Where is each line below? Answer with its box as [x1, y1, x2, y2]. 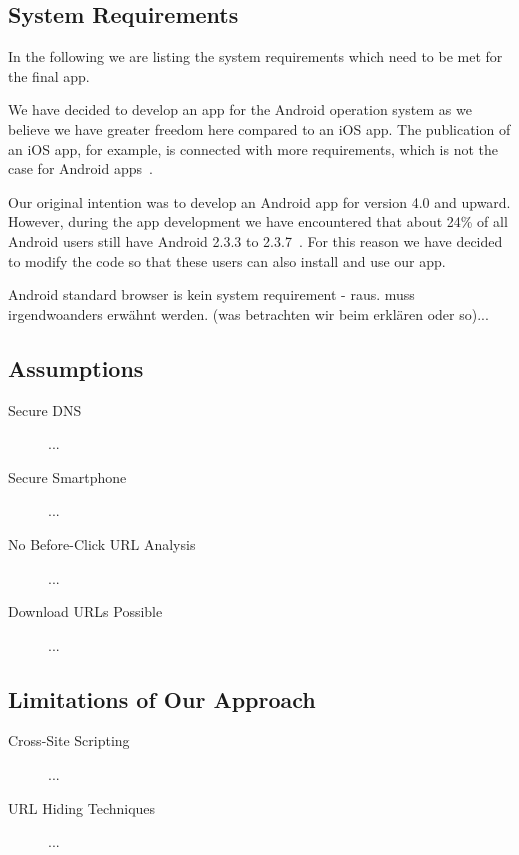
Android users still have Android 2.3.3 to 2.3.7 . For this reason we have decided [8, 230, 503, 251]
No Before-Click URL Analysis [8, 533, 196, 554]
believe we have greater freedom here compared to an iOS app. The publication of [8, 118, 511, 139]
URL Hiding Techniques [8, 797, 156, 818]
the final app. [8, 65, 90, 86]
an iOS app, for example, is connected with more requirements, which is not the [8, 138, 498, 159]
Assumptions [8, 352, 144, 383]
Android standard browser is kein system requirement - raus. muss [8, 284, 415, 305]
